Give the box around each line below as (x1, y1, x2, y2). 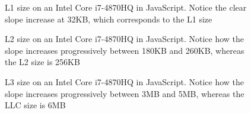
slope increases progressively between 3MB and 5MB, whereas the (5, 87, 244, 99)
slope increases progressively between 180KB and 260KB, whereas (5, 44, 244, 56)
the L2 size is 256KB (5, 56, 80, 68)
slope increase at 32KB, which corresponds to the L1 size (5, 12, 212, 25)
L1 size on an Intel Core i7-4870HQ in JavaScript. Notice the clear (5, 1, 247, 13)
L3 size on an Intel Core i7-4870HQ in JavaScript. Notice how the (5, 75, 244, 88)
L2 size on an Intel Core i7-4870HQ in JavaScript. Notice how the (5, 33, 244, 45)
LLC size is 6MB (5, 99, 66, 111)
